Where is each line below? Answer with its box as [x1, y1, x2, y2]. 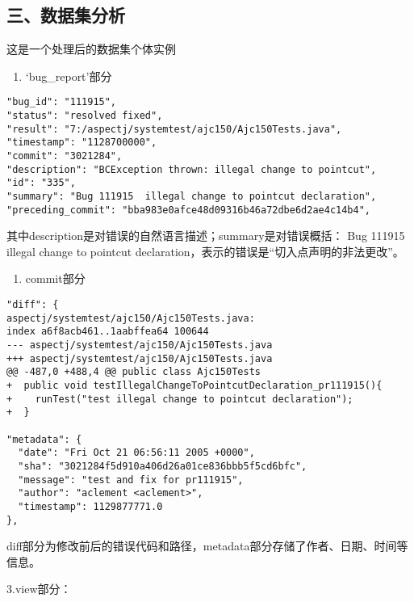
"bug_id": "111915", [6, 96, 117, 108]
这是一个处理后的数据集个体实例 [6, 40, 176, 57]
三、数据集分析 [6, 2, 125, 27]
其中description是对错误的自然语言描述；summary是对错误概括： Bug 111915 [6, 227, 405, 244]
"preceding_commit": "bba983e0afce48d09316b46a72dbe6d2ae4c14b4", [6, 204, 371, 216]
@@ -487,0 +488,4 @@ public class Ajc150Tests [6, 366, 261, 378]
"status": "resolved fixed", [6, 110, 163, 122]
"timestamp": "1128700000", [6, 137, 157, 149]
